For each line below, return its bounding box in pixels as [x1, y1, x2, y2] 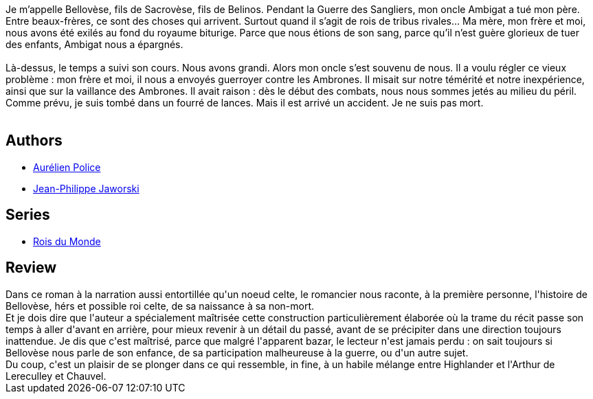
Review [5, 259, 57, 277]
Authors [5, 132, 63, 150]
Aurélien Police [33, 161, 101, 173]
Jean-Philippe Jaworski [33, 182, 139, 194]
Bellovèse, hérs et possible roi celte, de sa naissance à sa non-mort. [5, 299, 315, 312]
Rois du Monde [33, 235, 101, 247]
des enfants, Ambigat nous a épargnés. [5, 38, 183, 50]
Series [5, 206, 50, 224]
